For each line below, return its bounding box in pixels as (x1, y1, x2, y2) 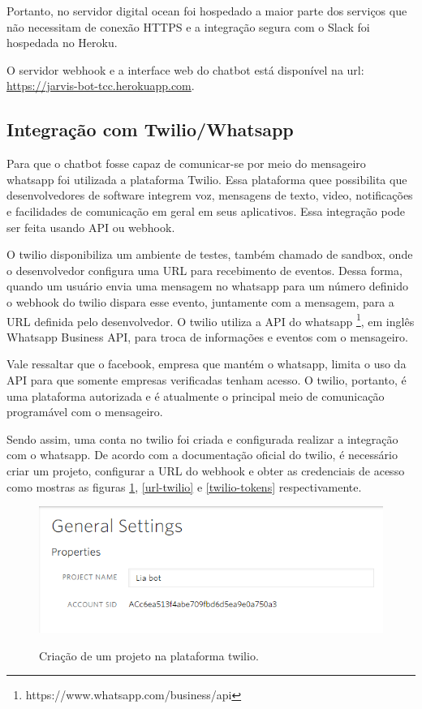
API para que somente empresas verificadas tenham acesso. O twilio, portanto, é (6, 371, 407, 388)
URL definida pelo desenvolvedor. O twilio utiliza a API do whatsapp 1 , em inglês (6, 310, 415, 329)
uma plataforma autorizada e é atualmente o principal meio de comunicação (6, 387, 385, 404)
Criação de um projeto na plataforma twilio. (39, 647, 259, 664)
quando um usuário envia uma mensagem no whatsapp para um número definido (6, 277, 409, 294)
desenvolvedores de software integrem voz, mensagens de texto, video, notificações (6, 187, 413, 204)
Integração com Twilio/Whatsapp (6, 117, 294, 142)
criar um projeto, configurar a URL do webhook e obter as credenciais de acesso (6, 462, 405, 479)
